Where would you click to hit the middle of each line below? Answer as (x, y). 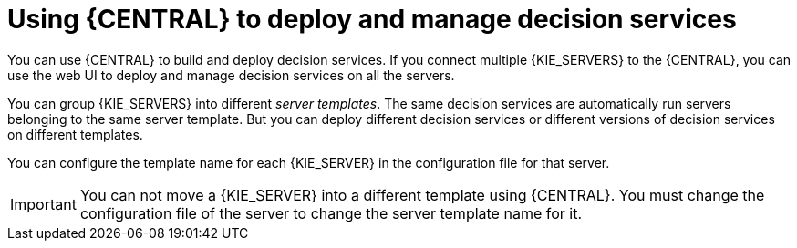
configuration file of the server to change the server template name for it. (331, 213)
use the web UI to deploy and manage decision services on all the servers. (231, 75)
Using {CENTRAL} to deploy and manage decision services (372, 19)
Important (43, 204)
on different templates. (75, 134)
